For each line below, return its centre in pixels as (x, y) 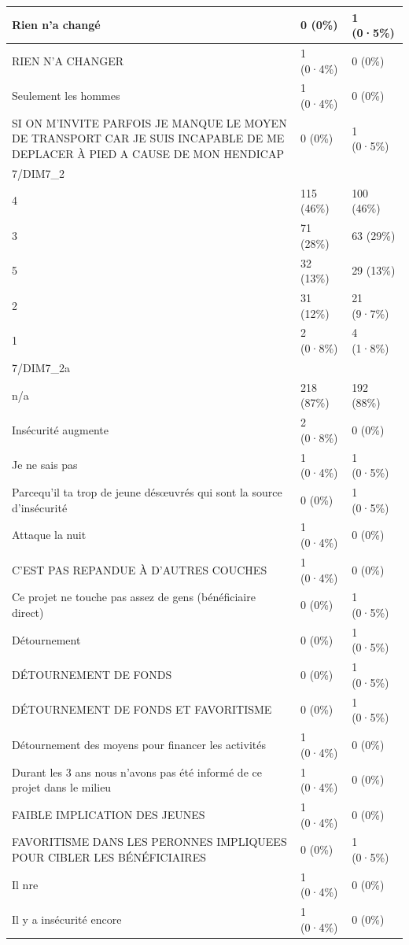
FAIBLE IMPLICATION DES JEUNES (109, 814)
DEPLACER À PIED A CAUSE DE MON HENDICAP (148, 153)
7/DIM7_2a (41, 367)
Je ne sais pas (45, 465)
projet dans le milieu (62, 787)
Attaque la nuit (49, 535)
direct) (28, 612)
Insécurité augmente (60, 429)
